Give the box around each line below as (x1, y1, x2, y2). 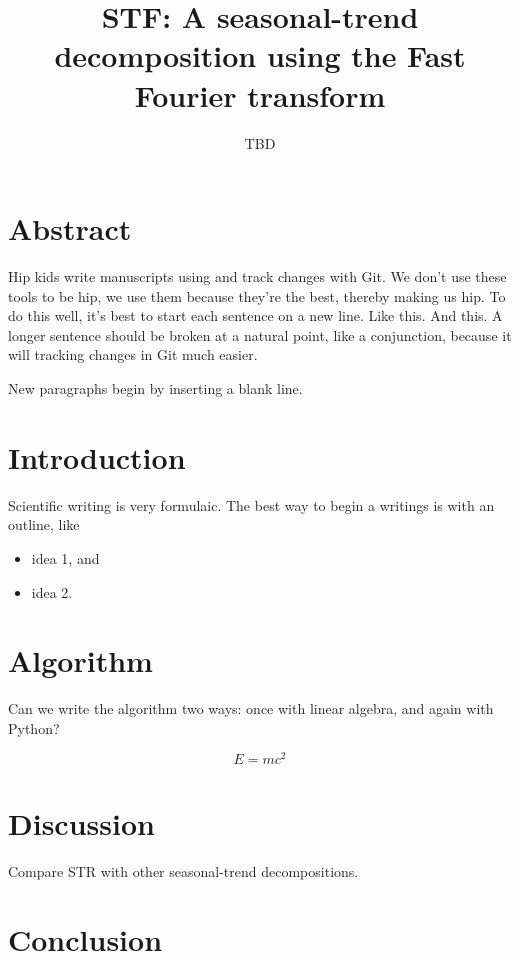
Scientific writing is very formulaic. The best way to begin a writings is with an (8, 494, 495, 515)
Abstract (8, 208, 132, 249)
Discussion (8, 802, 155, 843)
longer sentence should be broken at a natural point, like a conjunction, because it (8, 324, 512, 345)
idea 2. (31, 581, 73, 602)
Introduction (8, 436, 186, 477)
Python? (8, 717, 60, 738)
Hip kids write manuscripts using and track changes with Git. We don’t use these (8, 266, 507, 287)
